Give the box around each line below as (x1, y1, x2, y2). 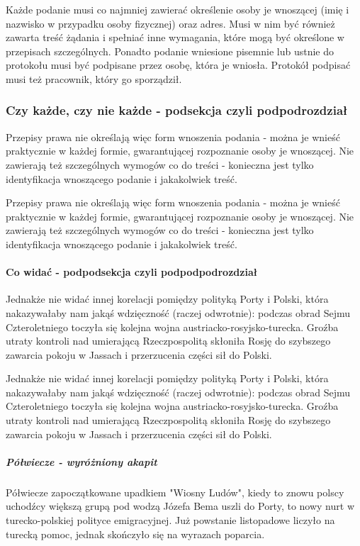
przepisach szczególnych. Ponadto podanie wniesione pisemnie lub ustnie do (6, 43, 334, 58)
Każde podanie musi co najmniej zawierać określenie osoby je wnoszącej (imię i (6, 2, 349, 16)
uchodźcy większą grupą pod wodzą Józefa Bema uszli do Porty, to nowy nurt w (6, 498, 354, 513)
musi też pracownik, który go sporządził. (6, 71, 182, 86)
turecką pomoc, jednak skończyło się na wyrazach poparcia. (6, 526, 265, 541)
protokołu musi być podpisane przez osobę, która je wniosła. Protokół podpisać (6, 57, 351, 72)
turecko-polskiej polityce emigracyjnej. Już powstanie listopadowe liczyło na (6, 513, 335, 528)
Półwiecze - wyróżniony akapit (6, 454, 157, 469)
